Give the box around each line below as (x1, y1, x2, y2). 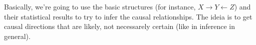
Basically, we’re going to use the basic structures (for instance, (4, 1, 196, 11)
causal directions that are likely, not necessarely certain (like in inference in (4, 21, 235, 31)
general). (4, 30, 31, 41)
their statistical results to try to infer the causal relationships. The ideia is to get (4, 11, 252, 21)
